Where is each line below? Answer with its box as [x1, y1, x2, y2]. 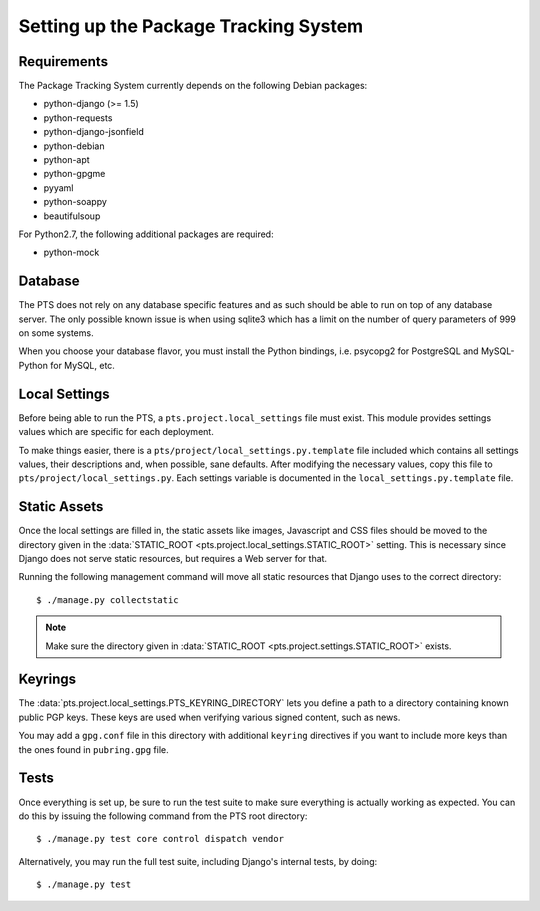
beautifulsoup [43, 210, 101, 222]
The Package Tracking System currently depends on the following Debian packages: [18, 80, 368, 92]
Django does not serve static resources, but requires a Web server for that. [18, 552, 328, 564]
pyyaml [43, 181, 74, 194]
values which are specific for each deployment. [18, 426, 214, 438]
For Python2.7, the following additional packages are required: [18, 228, 274, 240]
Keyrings [18, 671, 77, 688]
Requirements [18, 53, 109, 70]
